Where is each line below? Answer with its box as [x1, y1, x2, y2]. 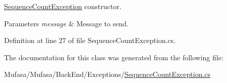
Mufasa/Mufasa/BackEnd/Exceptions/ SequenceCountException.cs [4, 69, 211, 79]
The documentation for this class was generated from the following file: [4, 52, 223, 62]
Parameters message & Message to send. [4, 18, 129, 28]
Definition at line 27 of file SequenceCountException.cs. [4, 35, 176, 46]
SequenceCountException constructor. [4, 1, 122, 11]
